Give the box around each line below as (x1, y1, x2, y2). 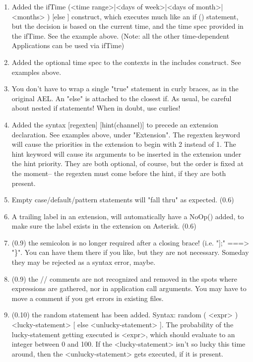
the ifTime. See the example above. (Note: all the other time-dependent (11, 30, 230, 41)
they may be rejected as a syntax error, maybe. (11, 257, 156, 267)
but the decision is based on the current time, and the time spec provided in (11, 21, 244, 31)
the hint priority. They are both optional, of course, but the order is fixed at (11, 158, 244, 169)
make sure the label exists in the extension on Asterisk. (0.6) (11, 221, 196, 231)
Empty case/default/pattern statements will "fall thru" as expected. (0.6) (11, 194, 234, 205)
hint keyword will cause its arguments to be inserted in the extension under (11, 148, 242, 159)
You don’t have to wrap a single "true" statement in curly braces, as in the (11, 83, 239, 94)
